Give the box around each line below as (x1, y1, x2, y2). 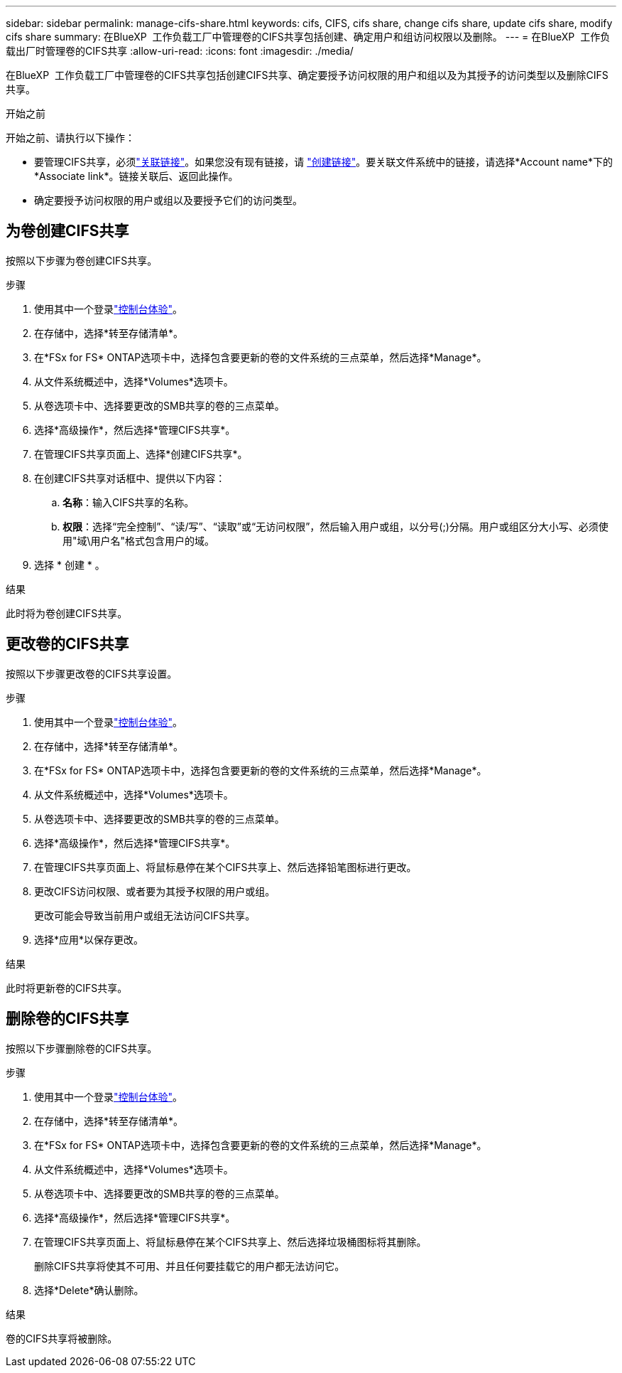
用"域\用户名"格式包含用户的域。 (62, 534, 215, 547)
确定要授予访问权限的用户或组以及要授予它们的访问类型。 (34, 194, 302, 206)
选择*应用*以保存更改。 (34, 933, 144, 946)
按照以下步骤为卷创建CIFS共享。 (6, 254, 158, 267)
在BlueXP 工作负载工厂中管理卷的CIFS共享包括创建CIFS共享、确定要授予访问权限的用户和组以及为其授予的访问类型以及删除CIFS (6, 69, 609, 81)
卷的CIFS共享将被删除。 (6, 1332, 118, 1345)
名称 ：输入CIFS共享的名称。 (62, 496, 195, 508)
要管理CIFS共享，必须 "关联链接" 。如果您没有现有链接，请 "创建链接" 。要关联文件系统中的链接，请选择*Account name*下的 (34, 156, 613, 168)
